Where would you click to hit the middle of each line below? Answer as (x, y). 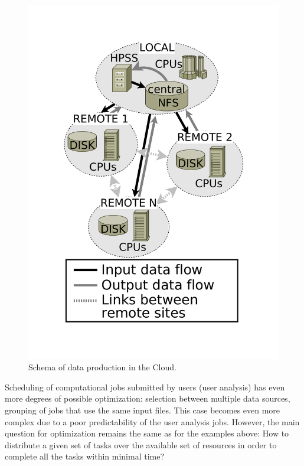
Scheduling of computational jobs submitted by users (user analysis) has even (145, 387)
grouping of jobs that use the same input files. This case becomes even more (143, 410)
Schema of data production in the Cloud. (102, 367)
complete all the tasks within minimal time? (85, 456)
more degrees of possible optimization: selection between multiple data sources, (148, 398)
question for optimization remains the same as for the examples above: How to (147, 433)
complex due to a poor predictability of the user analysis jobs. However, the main (152, 421)
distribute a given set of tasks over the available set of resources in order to (141, 444)
